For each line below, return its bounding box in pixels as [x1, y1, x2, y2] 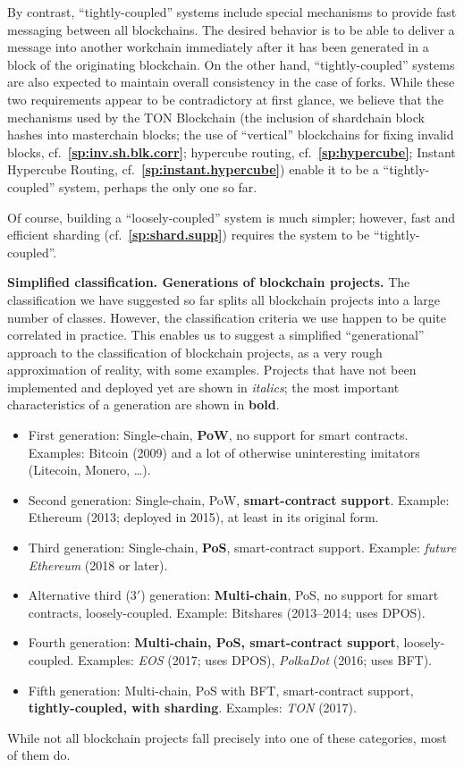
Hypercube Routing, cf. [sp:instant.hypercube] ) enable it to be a [7, 160, 379, 179]
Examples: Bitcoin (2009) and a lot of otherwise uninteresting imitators [28, 442, 420, 461]
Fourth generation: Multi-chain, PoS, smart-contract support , [28, 633, 400, 652]
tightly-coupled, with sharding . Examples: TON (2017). [28, 698, 357, 717]
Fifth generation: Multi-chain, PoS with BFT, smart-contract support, [28, 680, 414, 699]
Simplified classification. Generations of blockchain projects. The [7, 273, 410, 291]
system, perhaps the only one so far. [58, 177, 257, 196]
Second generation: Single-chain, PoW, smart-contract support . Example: [28, 490, 450, 509]
